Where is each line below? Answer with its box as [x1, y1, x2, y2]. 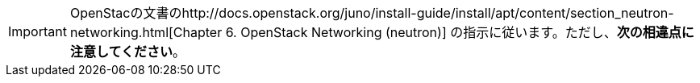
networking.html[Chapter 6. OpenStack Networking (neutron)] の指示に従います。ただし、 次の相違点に [69, 24, 694, 40]
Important [8, 23, 67, 39]
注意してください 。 [69, 44, 186, 60]
